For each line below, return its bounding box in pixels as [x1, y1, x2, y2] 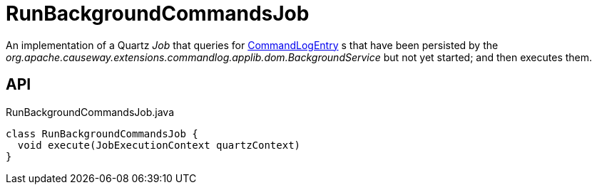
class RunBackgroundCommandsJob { [6, 127, 198, 139]
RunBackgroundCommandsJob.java [6, 105, 175, 118]
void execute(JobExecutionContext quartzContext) [17, 139, 301, 151]
